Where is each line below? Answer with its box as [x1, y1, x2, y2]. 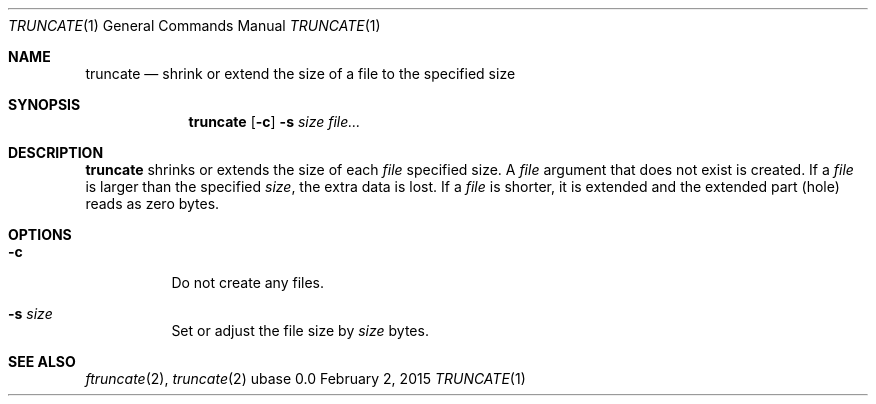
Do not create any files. [171, 274, 325, 291]
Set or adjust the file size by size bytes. [171, 322, 429, 339]
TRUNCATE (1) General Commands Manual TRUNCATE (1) [8, 17, 381, 34]
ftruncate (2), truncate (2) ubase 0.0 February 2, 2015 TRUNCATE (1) [85, 370, 526, 387]
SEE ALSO [8, 353, 76, 370]
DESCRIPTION [8, 144, 104, 161]
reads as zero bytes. [85, 195, 220, 212]
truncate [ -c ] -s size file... [188, 113, 361, 130]
